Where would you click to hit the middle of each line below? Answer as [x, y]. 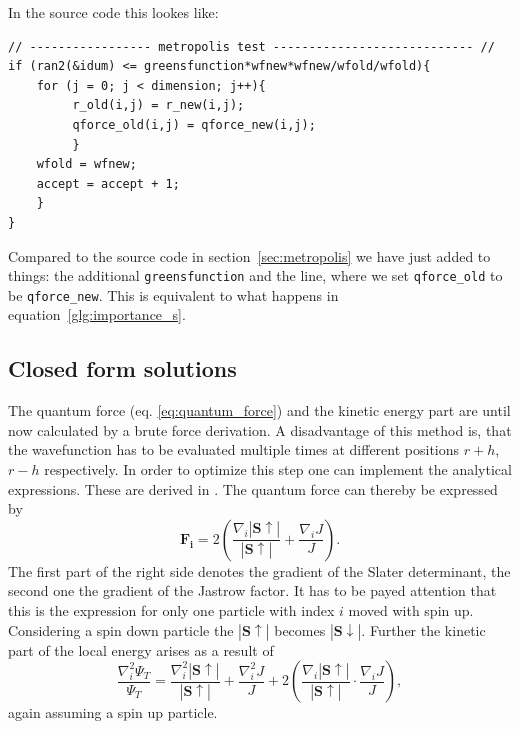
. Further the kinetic [423, 629]
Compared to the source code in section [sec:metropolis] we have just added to [249, 255]
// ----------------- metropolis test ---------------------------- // [251, 46]
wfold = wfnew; [86, 164]
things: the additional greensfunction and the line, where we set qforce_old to [255, 275]
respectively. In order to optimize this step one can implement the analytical [278, 469]
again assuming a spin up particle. [113, 712]
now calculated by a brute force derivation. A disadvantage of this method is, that [260, 429]
